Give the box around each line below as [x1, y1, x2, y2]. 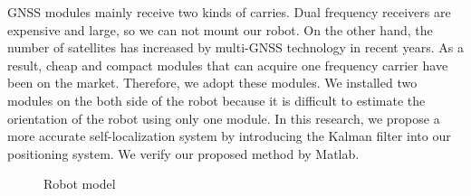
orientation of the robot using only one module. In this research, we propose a [7, 108, 440, 127]
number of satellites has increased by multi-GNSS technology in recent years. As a [7, 38, 464, 57]
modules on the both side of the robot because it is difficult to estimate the [7, 90, 426, 109]
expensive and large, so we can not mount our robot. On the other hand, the [7, 20, 433, 39]
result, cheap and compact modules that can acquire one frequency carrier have [7, 55, 448, 74]
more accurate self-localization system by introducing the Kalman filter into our [7, 126, 451, 145]
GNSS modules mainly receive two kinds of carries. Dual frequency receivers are [7, 3, 451, 21]
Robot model [43, 174, 116, 193]
